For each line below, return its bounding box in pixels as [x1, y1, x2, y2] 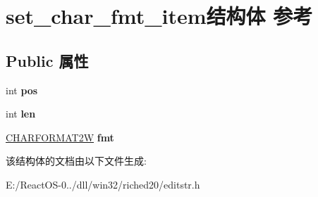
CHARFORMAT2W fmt [6, 129, 114, 144]
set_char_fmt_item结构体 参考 [6, 1, 313, 30]
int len [6, 106, 36, 121]
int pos [6, 82, 38, 97]
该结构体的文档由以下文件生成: [6, 153, 147, 168]
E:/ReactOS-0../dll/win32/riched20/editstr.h [6, 177, 200, 191]
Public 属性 [6, 49, 89, 71]
